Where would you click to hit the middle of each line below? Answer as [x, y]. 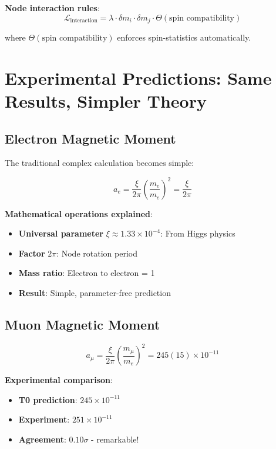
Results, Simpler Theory [106, 101]
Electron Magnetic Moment [90, 138]
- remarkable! [115, 439]
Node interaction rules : [52, 8]
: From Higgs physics [198, 233]
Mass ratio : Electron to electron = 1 [87, 273]
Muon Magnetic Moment [83, 324]
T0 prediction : [48, 399]
